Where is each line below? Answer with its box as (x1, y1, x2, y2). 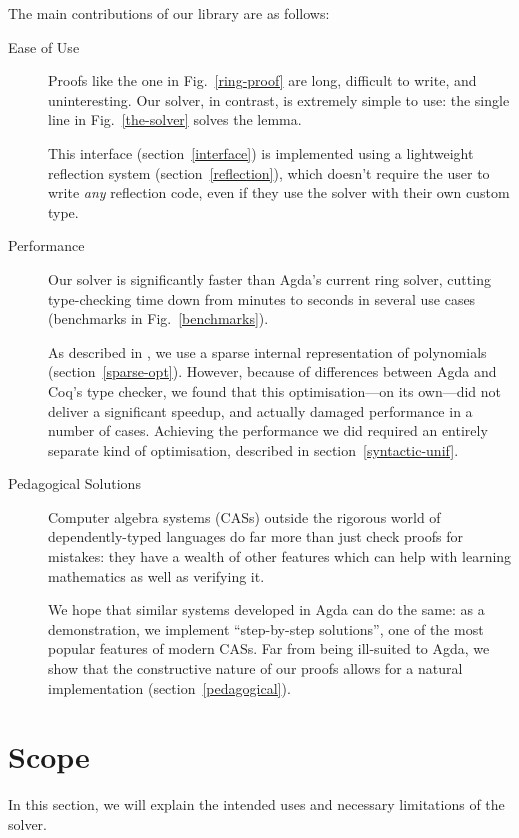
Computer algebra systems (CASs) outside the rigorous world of (48, 506, 441, 527)
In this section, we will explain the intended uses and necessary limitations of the (8, 794, 505, 815)
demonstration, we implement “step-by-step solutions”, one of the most (48, 618, 484, 639)
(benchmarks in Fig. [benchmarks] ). (48, 308, 269, 329)
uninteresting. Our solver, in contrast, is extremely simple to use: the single (48, 89, 510, 110)
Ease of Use (8, 36, 80, 57)
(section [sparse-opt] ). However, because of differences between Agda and (48, 361, 497, 382)
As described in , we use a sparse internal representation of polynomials (48, 341, 487, 362)
